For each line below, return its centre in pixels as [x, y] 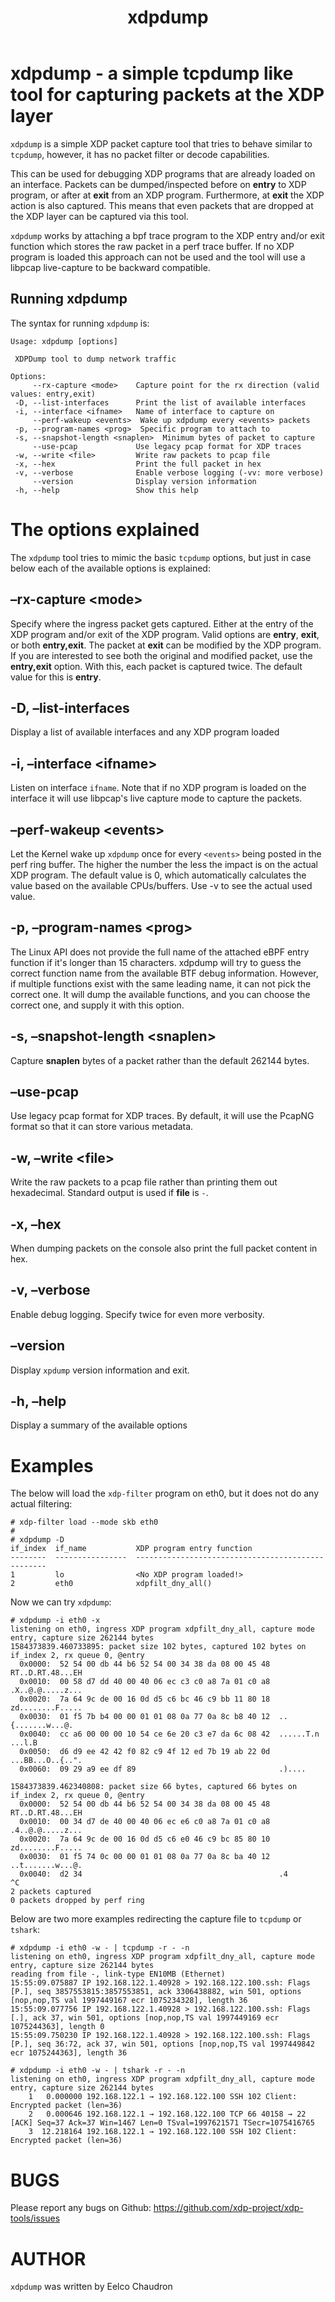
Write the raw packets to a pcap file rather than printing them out [144, 1182]
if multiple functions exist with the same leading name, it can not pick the [161, 983]
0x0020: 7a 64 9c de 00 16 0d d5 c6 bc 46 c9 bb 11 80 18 [145, 1699]
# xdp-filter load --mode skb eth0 [84, 1522]
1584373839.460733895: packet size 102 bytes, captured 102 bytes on [158, 1647]
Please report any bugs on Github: [81, 2208]
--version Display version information [144, 481]
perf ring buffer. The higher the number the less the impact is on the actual [164, 864]
